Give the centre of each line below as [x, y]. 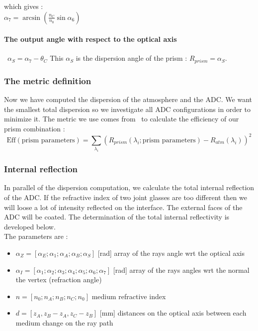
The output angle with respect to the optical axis [90, 39]
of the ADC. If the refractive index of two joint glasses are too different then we [126, 197]
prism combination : [35, 128]
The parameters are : [36, 236]
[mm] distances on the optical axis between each [173, 313]
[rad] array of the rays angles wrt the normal [181, 270]
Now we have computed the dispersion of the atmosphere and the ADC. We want [128, 99]
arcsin [32, 18]
